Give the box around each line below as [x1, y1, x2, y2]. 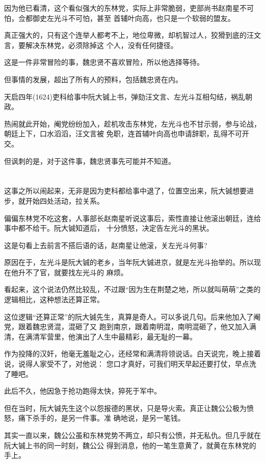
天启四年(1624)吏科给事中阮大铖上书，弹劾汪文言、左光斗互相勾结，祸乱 [4, 91, 245, 102]
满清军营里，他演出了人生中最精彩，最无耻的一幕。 [25, 331, 197, 342]
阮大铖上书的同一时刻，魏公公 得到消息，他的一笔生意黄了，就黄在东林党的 [4, 440, 256, 450]
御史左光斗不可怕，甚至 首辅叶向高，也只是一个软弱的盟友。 [32, 12, 235, 23]
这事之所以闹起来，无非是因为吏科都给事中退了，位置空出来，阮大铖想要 [4, 185, 247, 196]
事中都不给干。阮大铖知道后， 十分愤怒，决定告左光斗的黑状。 [4, 223, 214, 233]
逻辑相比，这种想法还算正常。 [4, 294, 104, 305]
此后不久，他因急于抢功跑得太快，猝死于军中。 [4, 385, 161, 396]
